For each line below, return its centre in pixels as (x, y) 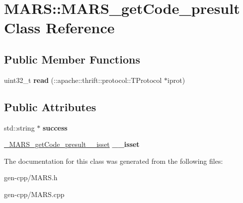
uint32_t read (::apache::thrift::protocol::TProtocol (83, 80)
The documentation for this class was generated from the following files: (114, 161)
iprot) (176, 80)
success (55, 127)
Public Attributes (50, 106)
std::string (19, 127)
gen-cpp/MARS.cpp (34, 194)
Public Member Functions (72, 59)
